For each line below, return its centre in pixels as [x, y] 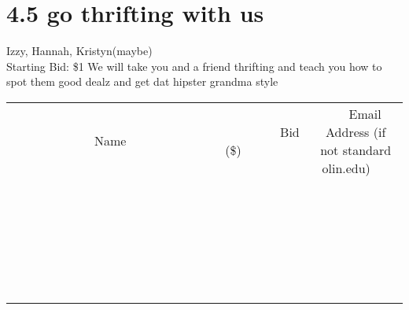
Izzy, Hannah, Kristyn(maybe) [79, 51]
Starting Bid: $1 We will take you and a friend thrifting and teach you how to [194, 66]
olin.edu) [346, 168]
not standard [356, 149]
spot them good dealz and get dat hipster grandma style [142, 81]
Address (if [356, 131]
